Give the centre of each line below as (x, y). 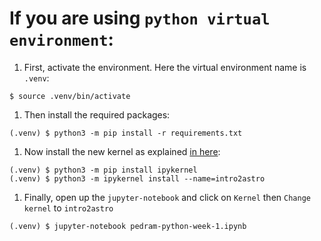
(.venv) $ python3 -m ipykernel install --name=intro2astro (137, 178)
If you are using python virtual (140, 18)
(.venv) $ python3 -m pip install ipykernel (103, 170)
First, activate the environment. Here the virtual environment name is (165, 67)
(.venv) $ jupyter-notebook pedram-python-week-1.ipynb (128, 226)
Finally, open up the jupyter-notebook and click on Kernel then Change (167, 197)
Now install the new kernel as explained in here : (122, 151)
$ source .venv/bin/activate (70, 96)
